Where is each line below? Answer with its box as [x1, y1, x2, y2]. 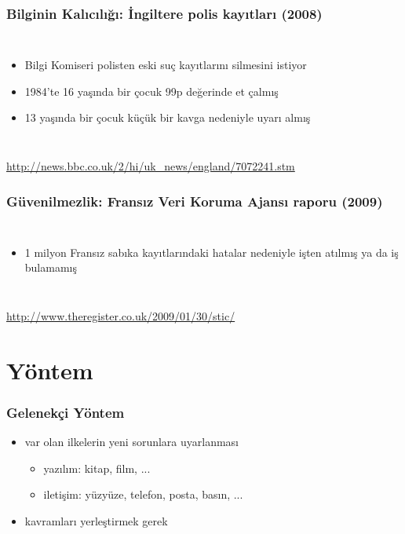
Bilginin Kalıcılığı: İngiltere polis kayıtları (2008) [6, 3, 323, 23]
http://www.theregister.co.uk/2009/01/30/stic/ [6, 308, 235, 324]
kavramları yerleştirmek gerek [24, 512, 168, 529]
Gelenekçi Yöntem [6, 402, 125, 422]
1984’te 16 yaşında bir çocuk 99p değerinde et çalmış [24, 82, 279, 99]
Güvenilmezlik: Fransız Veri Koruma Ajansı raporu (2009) [6, 191, 383, 210]
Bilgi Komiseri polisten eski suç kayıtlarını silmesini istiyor [24, 57, 307, 73]
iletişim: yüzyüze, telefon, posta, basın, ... [43, 486, 243, 503]
